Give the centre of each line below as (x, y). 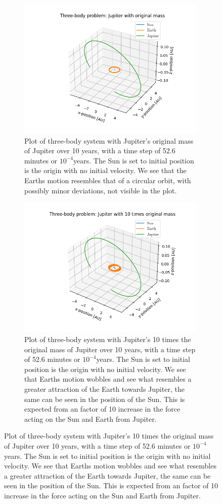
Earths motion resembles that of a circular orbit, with (108, 180)
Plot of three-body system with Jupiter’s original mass (109, 140)
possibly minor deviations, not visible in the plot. (101, 190)
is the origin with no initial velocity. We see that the (105, 170)
